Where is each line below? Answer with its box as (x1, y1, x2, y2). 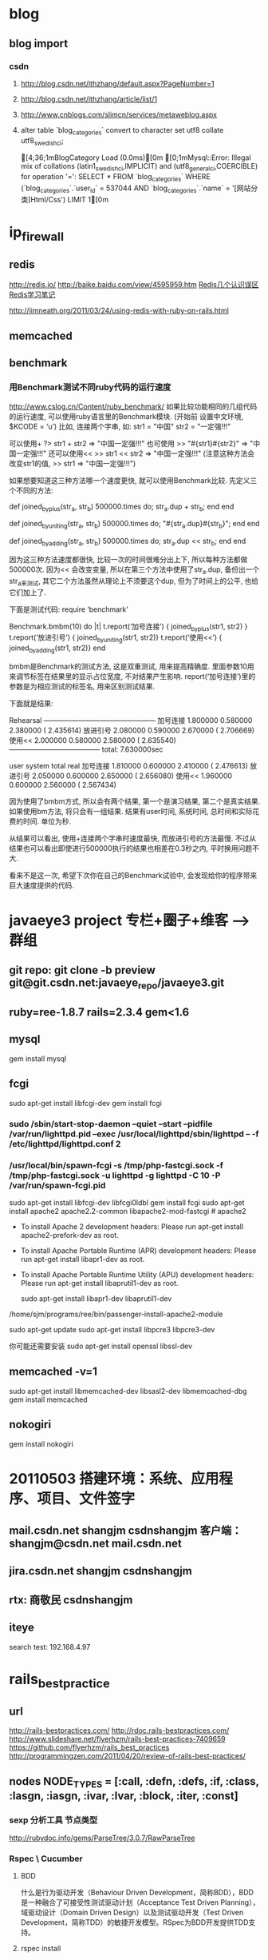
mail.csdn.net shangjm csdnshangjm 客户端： (9, 1524, 242, 1538)
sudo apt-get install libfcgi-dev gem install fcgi (9, 1098, 163, 1108)
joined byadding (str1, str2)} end (9, 643, 106, 654)
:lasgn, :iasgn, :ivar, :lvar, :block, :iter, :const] (9, 1789, 238, 1802)
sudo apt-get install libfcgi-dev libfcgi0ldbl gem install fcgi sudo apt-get (9, 1197, 245, 1208)
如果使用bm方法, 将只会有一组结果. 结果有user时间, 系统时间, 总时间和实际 (9, 806, 253, 816)
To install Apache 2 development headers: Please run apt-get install (20, 1221, 244, 1231)
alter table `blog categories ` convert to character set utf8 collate (20, 125, 224, 137)
